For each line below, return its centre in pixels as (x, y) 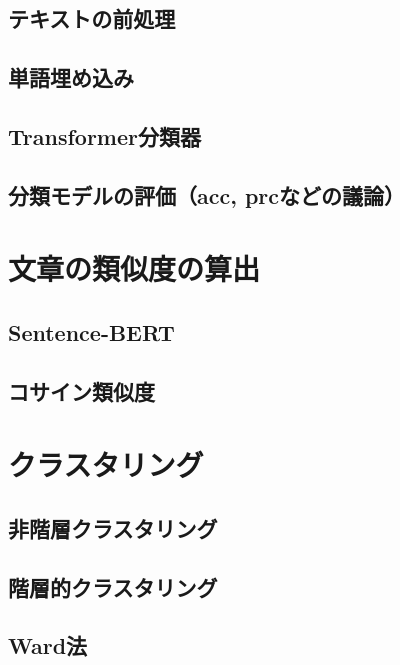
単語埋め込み (71, 77)
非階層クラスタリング (113, 527)
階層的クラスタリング (113, 586)
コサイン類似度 (81, 390)
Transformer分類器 (104, 135)
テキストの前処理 (92, 18)
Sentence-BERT (91, 331)
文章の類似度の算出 (134, 268)
